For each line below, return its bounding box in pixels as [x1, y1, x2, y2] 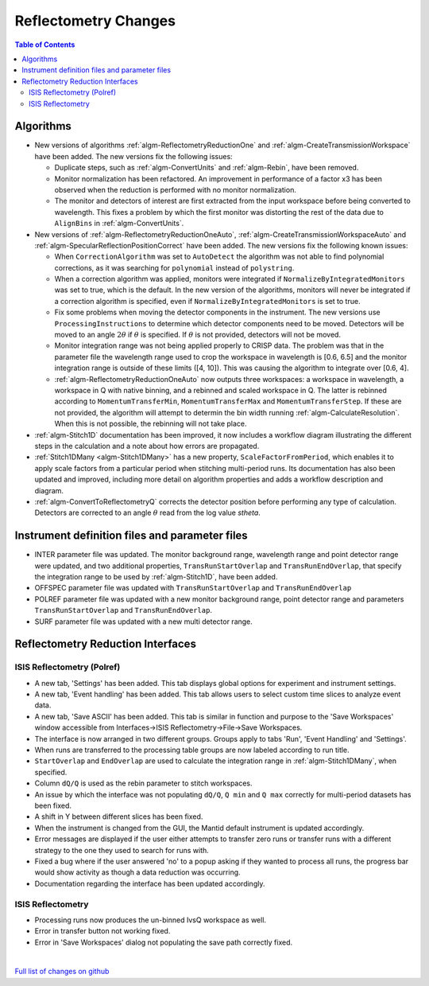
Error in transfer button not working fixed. [34, 926, 171, 936]
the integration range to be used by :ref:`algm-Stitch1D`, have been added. [34, 571, 278, 581]
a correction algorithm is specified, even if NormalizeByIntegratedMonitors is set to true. [54, 296, 361, 306]
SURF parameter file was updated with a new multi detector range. [34, 617, 253, 626]
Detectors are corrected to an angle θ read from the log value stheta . [34, 508, 261, 517]
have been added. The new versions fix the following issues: [34, 151, 234, 161]
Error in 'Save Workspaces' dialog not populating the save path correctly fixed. [34, 937, 293, 947]
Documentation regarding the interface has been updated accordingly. [34, 879, 265, 888]
